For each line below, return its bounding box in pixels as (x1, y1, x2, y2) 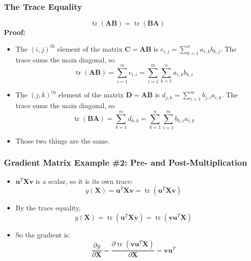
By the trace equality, (15, 203, 81, 213)
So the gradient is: (15, 229, 71, 239)
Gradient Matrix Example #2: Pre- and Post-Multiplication (4, 156, 247, 169)
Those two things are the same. (15, 135, 110, 145)
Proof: (4, 27, 26, 37)
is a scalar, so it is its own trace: (35, 175, 133, 186)
